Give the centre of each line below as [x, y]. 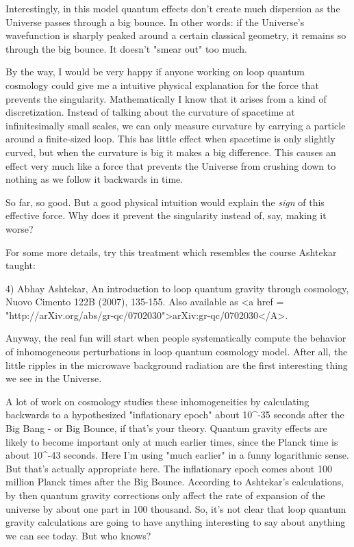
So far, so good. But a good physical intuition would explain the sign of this [165, 202]
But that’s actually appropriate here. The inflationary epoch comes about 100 [169, 468]
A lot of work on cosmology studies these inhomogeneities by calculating [157, 401]
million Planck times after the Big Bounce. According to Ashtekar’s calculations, [175, 482]
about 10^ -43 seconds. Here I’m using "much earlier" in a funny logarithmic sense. [177, 455]
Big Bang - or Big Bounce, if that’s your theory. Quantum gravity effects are [166, 428]
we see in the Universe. [54, 378]
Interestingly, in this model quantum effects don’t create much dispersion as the [173, 8]
